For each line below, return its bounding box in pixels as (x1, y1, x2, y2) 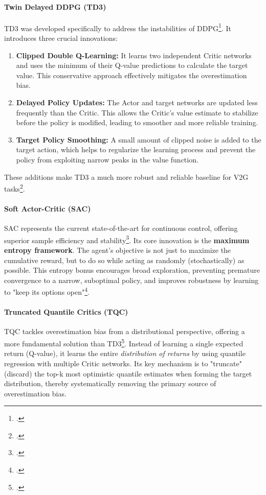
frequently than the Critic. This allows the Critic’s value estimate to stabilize (16, 107, 258, 117)
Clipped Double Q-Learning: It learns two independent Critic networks (16, 50, 252, 60)
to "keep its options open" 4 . (4, 285, 90, 297)
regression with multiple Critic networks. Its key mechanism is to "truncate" (4, 358, 242, 368)
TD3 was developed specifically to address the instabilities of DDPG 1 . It (4, 21, 231, 33)
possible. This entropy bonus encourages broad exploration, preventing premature (4, 265, 260, 275)
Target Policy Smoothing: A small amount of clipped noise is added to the (16, 134, 261, 145)
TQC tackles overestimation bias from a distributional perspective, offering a (4, 326, 245, 337)
